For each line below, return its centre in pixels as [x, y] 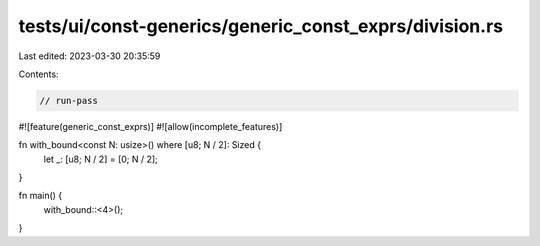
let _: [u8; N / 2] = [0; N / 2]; [101, 159]
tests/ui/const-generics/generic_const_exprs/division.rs [261, 26]
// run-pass [69, 100]
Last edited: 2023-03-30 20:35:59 [89, 56]
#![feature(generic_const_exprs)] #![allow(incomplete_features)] [150, 126]
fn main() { [40, 196]
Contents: [38, 74]
